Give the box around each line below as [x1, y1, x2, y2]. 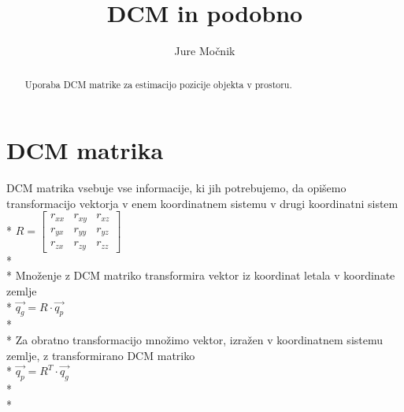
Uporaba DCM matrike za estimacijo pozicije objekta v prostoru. [24, 77, 292, 91]
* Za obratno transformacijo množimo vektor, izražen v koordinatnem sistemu [6, 331, 384, 347]
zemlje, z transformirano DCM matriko [6, 347, 195, 363]
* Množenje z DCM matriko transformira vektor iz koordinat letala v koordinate [6, 267, 395, 284]
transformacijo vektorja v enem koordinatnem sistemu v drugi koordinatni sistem [6, 195, 398, 211]
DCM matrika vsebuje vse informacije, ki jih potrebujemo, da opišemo [6, 180, 347, 196]
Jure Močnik [174, 43, 235, 59]
